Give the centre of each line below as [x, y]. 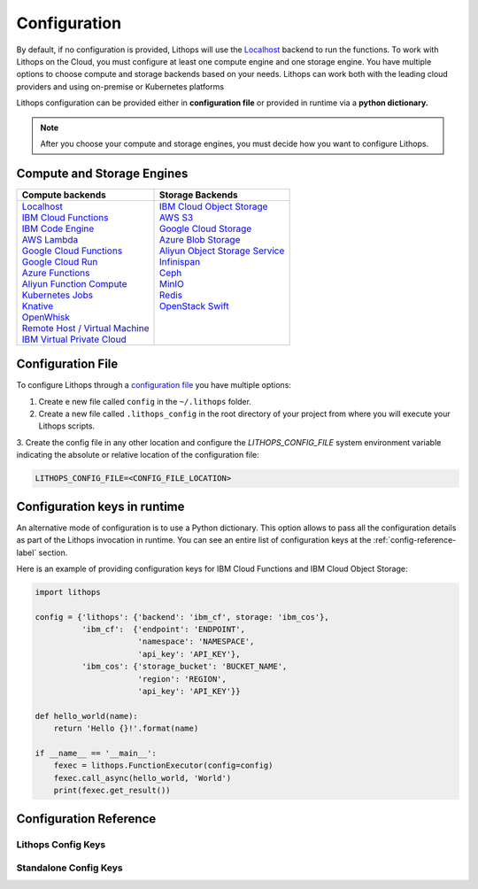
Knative [38, 305]
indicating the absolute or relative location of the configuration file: [138, 455]
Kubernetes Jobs [57, 295]
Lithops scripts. [67, 426]
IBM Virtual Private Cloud [74, 339]
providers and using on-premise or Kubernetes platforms [120, 86]
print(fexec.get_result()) [112, 791]
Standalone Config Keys [69, 868]
